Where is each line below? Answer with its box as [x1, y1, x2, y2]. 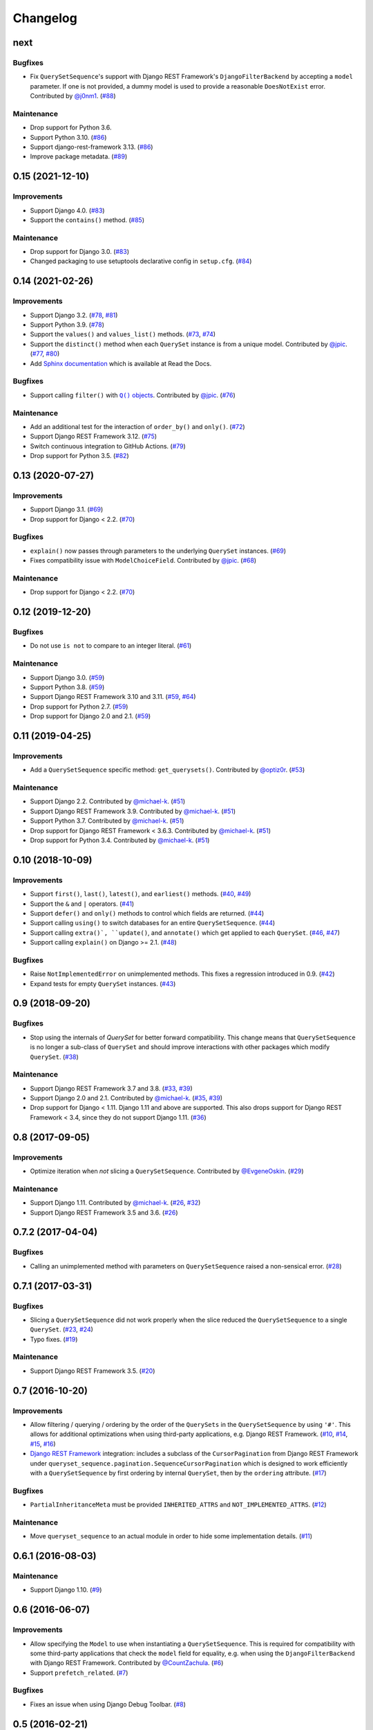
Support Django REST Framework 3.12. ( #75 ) [30, 432, 157, 441]
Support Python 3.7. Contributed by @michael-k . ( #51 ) [30, 817, 184, 825]
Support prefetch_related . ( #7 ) [30, 1668, 128, 1677]
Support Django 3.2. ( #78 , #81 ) [30, 311, 118, 319]
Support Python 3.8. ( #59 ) [30, 682, 105, 691]
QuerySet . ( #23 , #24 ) [30, 1325, 93, 1333]
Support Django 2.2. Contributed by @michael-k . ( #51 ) [30, 797, 186, 805]
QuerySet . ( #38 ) [30, 1053, 79, 1061]
